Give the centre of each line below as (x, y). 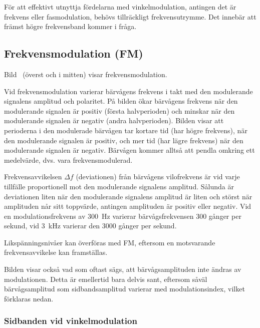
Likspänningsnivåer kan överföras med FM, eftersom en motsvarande (110, 242)
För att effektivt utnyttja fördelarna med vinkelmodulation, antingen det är (120, 7)
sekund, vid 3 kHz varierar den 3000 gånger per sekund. (90, 226)
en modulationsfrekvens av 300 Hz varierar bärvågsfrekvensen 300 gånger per (123, 216)
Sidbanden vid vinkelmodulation (71, 321)
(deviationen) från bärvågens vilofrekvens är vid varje (158, 177)
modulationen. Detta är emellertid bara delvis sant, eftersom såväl (106, 279)
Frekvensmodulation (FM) (74, 53)
